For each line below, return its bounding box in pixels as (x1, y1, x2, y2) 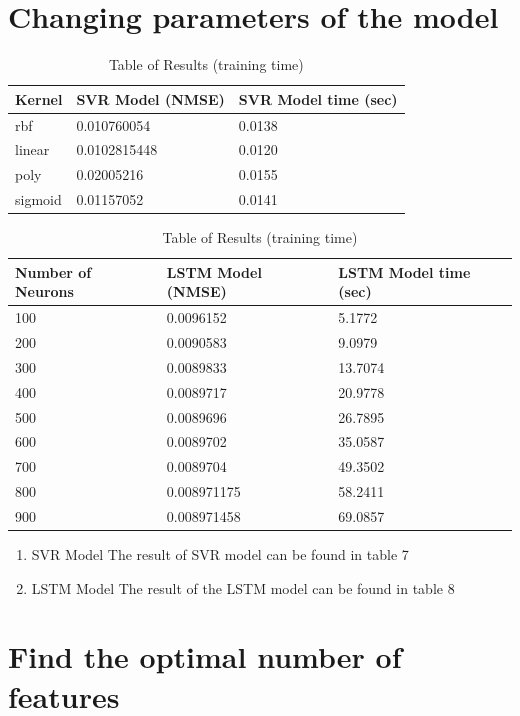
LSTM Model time (338, 261, 471, 282)
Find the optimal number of (8, 636, 402, 677)
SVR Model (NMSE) (76, 88, 225, 109)
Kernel (15, 88, 63, 109)
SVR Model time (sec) (238, 88, 398, 109)
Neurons (15, 281, 74, 302)
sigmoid (15, 189, 62, 210)
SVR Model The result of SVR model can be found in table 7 (31, 544, 409, 565)
